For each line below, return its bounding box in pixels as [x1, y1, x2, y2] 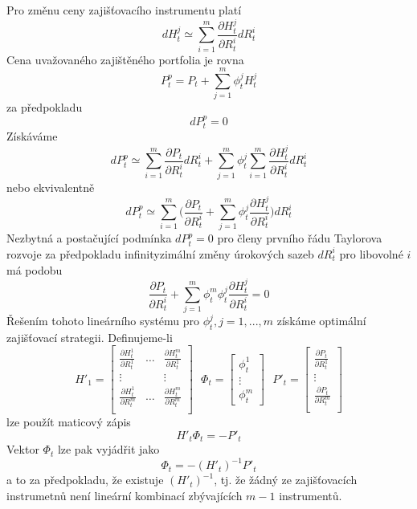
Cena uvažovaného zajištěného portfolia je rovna [6, 51, 244, 67]
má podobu [6, 261, 63, 278]
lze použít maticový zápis [6, 413, 131, 430]
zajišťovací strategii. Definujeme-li [6, 328, 173, 345]
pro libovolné [339, 245, 403, 262]
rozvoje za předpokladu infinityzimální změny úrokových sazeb [6, 245, 314, 262]
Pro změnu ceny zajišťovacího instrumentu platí [6, 2, 242, 18]
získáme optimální [276, 312, 366, 329]
